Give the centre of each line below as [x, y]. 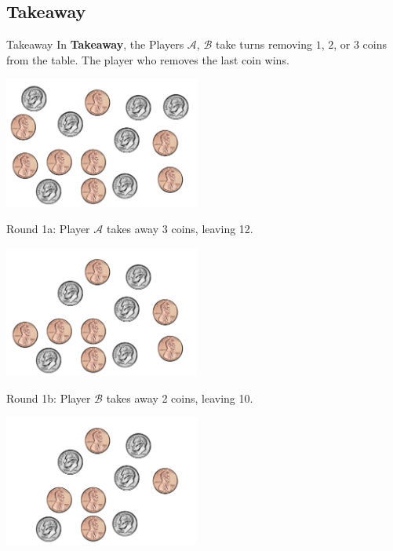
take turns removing [264, 44]
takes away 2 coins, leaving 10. [180, 398]
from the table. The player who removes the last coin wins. [148, 59]
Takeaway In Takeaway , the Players [95, 44]
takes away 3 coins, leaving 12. [180, 229]
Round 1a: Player [48, 229]
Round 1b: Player [49, 398]
